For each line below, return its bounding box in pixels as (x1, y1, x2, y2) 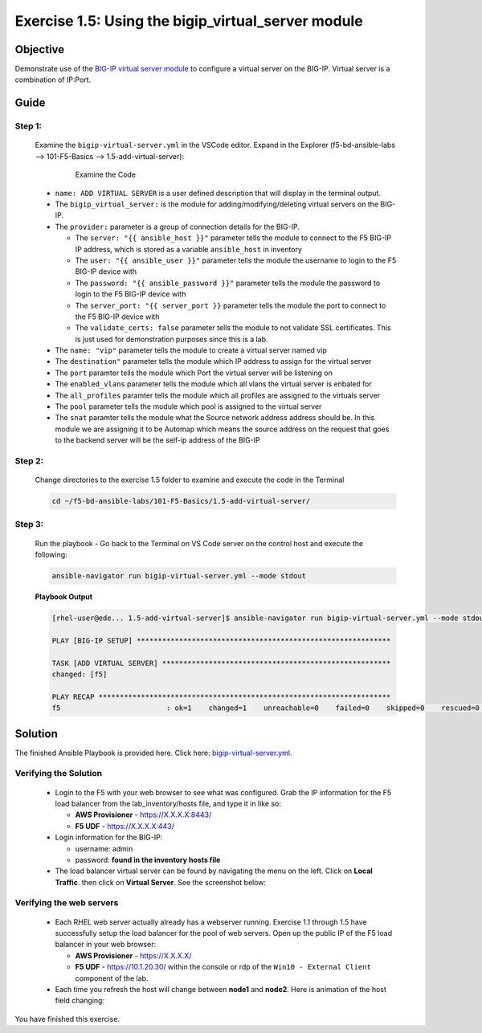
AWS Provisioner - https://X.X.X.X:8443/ (75, 810, 212, 819)
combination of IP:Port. (14, 75, 92, 84)
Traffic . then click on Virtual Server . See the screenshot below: (55, 877, 267, 887)
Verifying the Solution (14, 768, 103, 779)
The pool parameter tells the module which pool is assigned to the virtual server (55, 402, 322, 411)
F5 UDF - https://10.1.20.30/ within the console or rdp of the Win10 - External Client (75, 962, 371, 972)
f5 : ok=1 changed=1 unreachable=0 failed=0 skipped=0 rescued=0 (51, 704, 480, 712)
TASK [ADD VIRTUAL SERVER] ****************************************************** (51, 659, 391, 668)
